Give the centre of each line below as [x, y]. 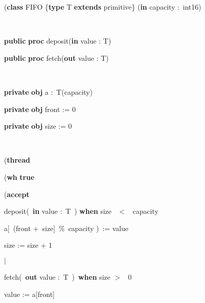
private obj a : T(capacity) [48, 91]
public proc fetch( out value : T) [56, 58]
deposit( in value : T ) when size [58, 211]
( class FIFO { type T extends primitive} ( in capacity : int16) [103, 7]
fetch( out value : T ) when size [57, 276]
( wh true [19, 177]
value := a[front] [30, 294]
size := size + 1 [28, 245]
